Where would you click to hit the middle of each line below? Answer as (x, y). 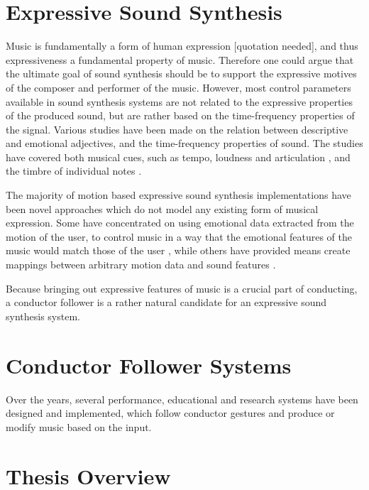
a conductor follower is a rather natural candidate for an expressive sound (166, 302)
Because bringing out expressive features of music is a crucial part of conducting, (182, 288)
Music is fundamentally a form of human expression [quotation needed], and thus (182, 46)
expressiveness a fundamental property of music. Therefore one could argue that (180, 59)
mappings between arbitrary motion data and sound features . (141, 265)
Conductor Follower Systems (149, 365)
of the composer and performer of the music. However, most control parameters (178, 87)
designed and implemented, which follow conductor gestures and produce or (170, 413)
